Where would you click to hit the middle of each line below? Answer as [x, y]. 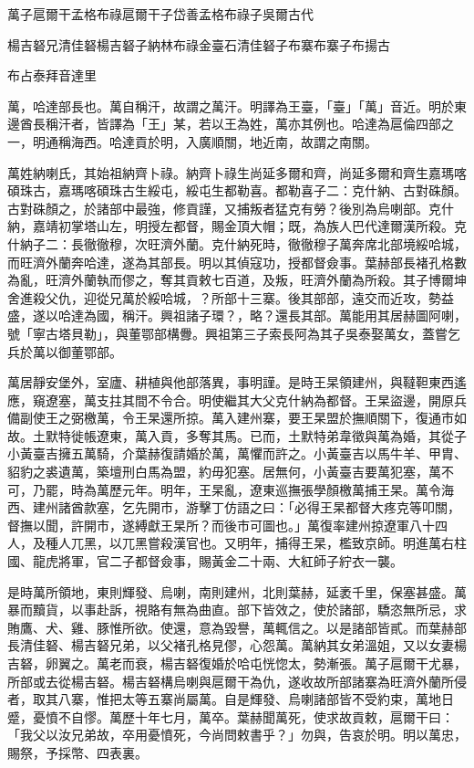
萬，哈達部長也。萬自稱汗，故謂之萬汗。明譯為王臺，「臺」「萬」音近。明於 [231, 105]
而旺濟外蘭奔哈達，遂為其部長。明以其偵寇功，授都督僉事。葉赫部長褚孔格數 [237, 262]
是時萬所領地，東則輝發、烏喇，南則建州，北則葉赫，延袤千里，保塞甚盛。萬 [237, 591]
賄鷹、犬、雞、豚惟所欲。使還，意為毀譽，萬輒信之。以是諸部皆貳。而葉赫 [231, 627]
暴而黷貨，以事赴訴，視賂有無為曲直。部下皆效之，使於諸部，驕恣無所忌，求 [237, 610]
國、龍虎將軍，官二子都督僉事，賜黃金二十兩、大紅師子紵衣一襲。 [205, 561]
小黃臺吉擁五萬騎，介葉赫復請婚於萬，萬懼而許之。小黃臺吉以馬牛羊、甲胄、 [237, 453]
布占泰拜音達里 [52, 75]
